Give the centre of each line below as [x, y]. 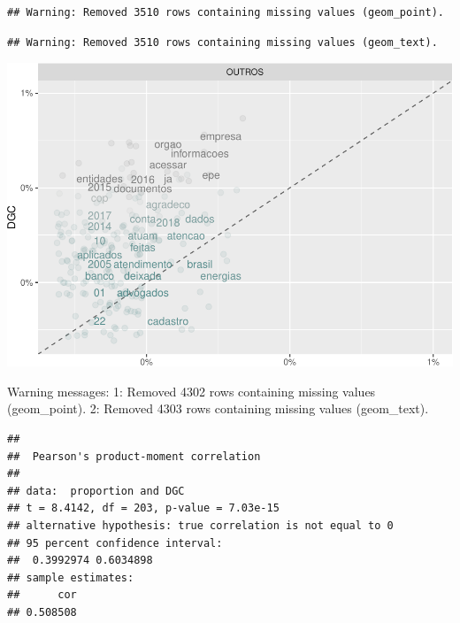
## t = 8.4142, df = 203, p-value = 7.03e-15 [143, 508]
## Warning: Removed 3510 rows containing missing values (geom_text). [222, 42]
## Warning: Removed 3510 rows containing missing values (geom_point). [226, 12]
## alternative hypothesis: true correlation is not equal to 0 [200, 525]
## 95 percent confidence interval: [115, 543]
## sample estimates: [71, 577]
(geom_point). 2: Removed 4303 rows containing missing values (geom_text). [218, 408]
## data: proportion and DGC [96, 491]
